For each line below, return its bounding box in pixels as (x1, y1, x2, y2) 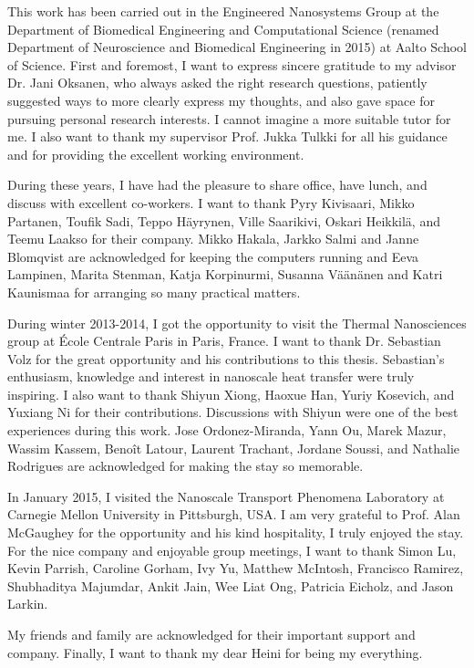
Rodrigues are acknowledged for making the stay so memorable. (7, 456, 364, 475)
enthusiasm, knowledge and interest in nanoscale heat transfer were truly (7, 367, 415, 386)
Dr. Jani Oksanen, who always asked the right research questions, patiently (7, 73, 428, 92)
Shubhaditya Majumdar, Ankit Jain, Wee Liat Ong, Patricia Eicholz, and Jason (7, 576, 454, 595)
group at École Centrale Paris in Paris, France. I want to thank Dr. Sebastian (7, 331, 441, 350)
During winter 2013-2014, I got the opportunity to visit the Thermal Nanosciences (7, 313, 467, 332)
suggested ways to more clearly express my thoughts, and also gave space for (7, 90, 435, 110)
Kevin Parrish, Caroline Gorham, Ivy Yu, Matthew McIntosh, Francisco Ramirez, (7, 558, 464, 578)
